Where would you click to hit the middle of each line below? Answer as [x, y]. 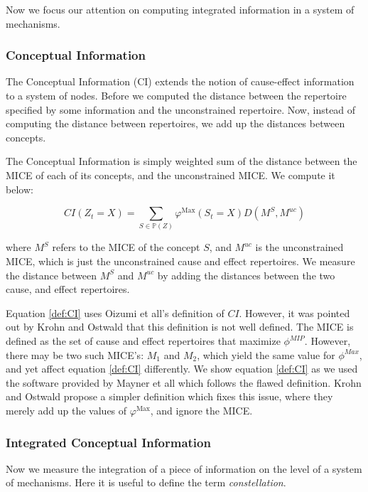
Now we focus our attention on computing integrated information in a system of [180, 9]
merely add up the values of [66, 411]
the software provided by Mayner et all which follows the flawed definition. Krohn [184, 382]
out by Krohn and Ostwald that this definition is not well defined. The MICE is [180, 327]
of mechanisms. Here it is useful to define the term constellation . [146, 482]
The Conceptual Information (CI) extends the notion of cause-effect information [180, 81]
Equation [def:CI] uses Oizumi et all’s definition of [115, 312]
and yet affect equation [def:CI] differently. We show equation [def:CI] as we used [182, 369]
